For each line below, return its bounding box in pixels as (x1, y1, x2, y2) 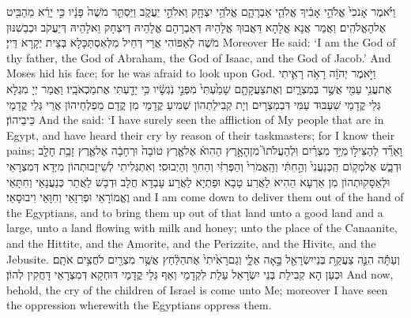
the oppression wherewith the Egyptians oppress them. (6, 297, 272, 313)
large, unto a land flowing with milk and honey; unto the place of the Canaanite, (6, 219, 398, 236)
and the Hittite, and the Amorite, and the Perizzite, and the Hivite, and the (6, 234, 376, 251)
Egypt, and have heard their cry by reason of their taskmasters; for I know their (6, 126, 395, 143)
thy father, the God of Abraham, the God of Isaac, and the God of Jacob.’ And (6, 49, 391, 65)
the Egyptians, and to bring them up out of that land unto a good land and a (6, 204, 383, 220)
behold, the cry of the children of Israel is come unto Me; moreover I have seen (6, 281, 388, 297)
